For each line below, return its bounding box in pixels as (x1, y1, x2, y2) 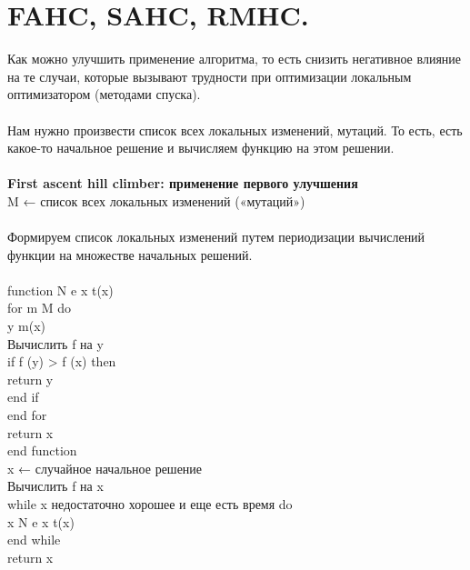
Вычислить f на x (7, 476, 104, 495)
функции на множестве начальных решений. (7, 245, 253, 264)
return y (7, 369, 54, 388)
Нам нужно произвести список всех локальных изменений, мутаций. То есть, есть (7, 120, 463, 139)
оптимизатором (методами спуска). (7, 85, 201, 104)
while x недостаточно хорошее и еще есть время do (7, 494, 293, 513)
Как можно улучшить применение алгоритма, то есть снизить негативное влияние (7, 49, 462, 68)
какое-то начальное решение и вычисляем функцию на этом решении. (7, 138, 395, 157)
